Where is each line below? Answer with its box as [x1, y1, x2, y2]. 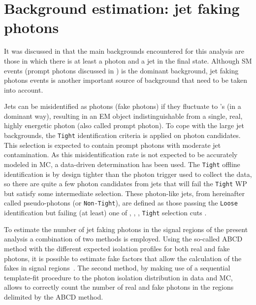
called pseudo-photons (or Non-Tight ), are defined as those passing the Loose [4, 198, 238, 208]
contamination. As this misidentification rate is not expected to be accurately [4, 149, 238, 160]
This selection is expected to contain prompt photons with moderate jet [4, 139, 221, 150]
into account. [4, 84, 43, 95]
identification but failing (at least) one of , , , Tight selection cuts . [4, 207, 207, 218]
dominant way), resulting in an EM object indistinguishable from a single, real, [4, 110, 243, 121]
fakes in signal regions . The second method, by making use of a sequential [4, 263, 230, 273]
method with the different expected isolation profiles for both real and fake [4, 243, 230, 253]
